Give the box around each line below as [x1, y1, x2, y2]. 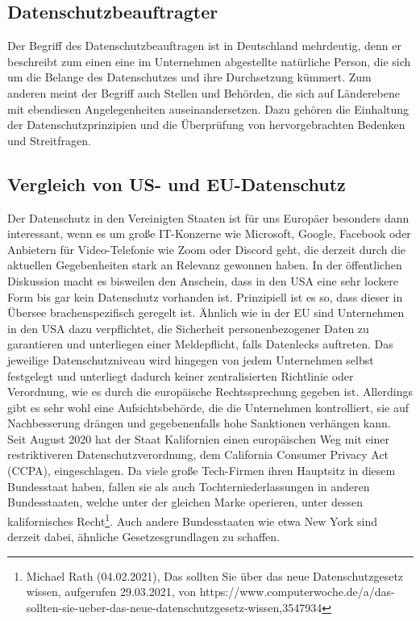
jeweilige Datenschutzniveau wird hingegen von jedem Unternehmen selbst [7, 351, 374, 368]
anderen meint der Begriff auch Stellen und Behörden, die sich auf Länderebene [7, 84, 400, 101]
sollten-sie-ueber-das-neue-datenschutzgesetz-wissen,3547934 [26, 598, 322, 615]
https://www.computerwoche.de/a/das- [199, 583, 395, 600]
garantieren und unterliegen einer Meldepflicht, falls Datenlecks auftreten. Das [7, 336, 393, 352]
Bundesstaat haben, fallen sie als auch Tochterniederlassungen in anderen [7, 477, 370, 494]
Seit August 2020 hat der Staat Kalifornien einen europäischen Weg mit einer [7, 430, 389, 447]
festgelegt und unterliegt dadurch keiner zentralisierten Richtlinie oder [7, 367, 354, 384]
